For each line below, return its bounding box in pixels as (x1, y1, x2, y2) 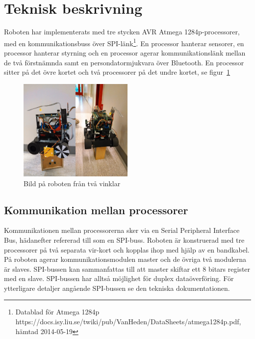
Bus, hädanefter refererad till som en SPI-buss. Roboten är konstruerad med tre (4, 234, 245, 245)
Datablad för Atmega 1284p (15, 307, 100, 317)
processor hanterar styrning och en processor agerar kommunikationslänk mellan (4, 47, 246, 57)
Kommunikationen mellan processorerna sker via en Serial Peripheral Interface (4, 225, 240, 235)
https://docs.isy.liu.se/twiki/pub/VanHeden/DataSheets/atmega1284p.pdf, (15, 316, 241, 327)
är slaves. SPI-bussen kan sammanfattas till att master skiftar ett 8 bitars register (4, 263, 251, 274)
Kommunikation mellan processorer (4, 202, 188, 217)
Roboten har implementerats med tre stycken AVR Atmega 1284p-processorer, (4, 27, 240, 37)
